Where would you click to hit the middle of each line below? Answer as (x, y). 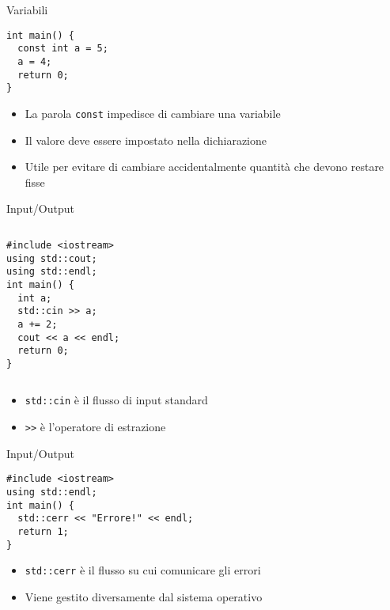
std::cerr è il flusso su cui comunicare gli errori (143, 570)
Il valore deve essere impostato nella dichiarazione (146, 140)
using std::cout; (52, 258)
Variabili (27, 9)
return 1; (43, 532)
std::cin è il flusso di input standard (116, 400)
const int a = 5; (63, 49)
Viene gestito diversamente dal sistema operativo (144, 596)
